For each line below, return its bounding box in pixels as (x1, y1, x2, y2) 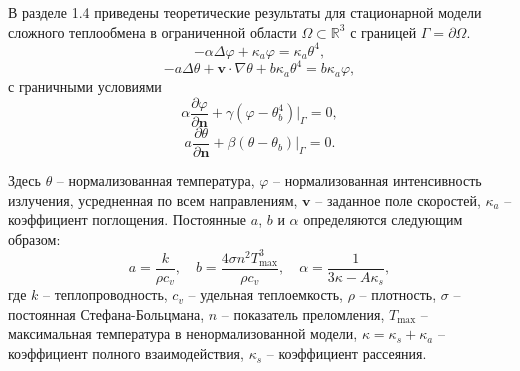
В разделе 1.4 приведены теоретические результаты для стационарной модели (8, 2, 482, 22)
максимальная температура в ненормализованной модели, (8, 323, 358, 344)
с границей (350, 21, 417, 42)
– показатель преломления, (221, 303, 385, 324)
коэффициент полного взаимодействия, (8, 343, 244, 364)
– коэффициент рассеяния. (266, 343, 427, 364)
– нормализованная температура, (56, 169, 255, 190)
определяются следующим (303, 209, 463, 230)
